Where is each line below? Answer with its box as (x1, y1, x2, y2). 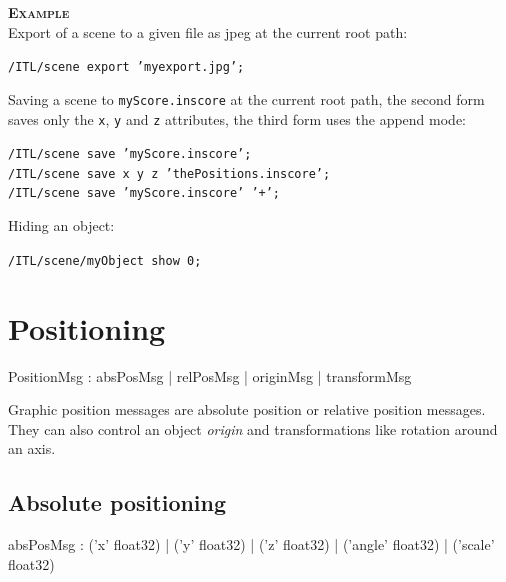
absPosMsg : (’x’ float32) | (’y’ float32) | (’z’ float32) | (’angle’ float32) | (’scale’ (8, 534, 495, 555)
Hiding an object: (8, 215, 115, 236)
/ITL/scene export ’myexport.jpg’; (8, 60, 245, 75)
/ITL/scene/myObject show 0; (8, 253, 202, 268)
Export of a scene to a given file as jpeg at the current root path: (8, 21, 408, 42)
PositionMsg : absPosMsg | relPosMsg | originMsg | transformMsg (8, 365, 412, 386)
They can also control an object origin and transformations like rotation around (8, 418, 498, 439)
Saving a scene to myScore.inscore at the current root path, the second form (8, 88, 485, 109)
